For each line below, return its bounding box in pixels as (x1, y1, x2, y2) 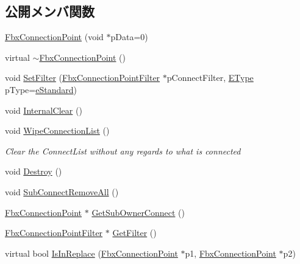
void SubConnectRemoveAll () (5, 185, 119, 198)
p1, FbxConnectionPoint (185, 246, 276, 259)
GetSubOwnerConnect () (91, 206, 185, 218)
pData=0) (110, 30, 148, 43)
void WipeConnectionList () (5, 124, 110, 137)
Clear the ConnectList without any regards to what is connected (5, 144, 241, 157)
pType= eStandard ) (5, 83, 77, 96)
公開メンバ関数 (5, 2, 95, 21)
